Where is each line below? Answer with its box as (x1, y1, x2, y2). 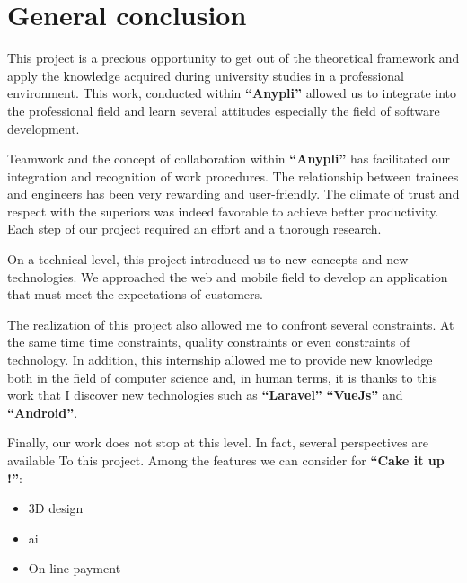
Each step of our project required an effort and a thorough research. (7, 219, 382, 238)
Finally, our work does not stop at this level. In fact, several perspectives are (7, 433, 429, 452)
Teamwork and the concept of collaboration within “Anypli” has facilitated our (7, 149, 450, 168)
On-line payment (28, 559, 121, 578)
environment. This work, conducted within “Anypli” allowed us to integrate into (7, 84, 457, 102)
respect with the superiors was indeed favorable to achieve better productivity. (7, 201, 439, 220)
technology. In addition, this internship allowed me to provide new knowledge (7, 350, 433, 369)
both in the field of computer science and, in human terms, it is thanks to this (7, 367, 437, 386)
